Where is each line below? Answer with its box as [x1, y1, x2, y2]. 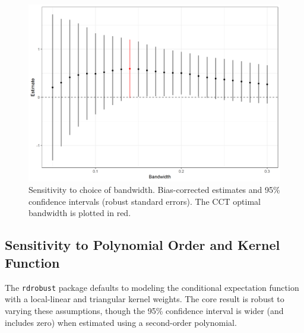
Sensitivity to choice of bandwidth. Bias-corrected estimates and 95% [28, 183, 280, 196]
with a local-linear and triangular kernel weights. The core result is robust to [5, 293, 284, 305]
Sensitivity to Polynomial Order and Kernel [5, 236, 280, 254]
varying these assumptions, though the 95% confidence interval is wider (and [5, 304, 284, 316]
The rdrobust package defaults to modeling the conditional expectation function [5, 281, 299, 293]
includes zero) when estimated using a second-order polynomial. [5, 316, 237, 328]
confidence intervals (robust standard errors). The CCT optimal [28, 195, 261, 207]
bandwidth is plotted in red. [28, 207, 131, 219]
